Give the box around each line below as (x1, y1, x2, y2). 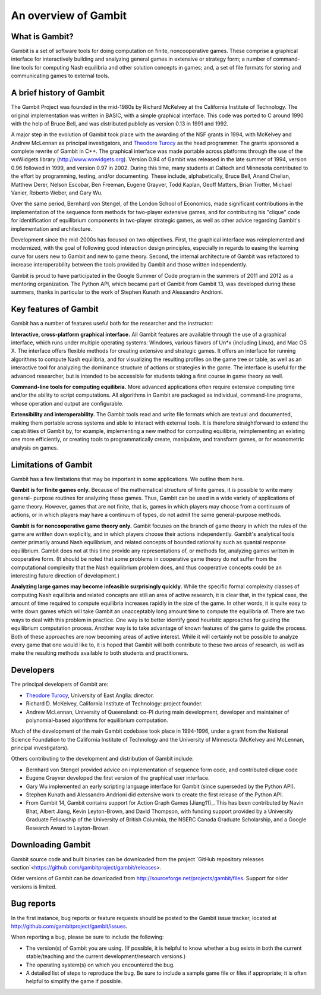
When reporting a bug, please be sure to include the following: (11, 934, 164, 941)
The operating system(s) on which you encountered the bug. (26, 961, 175, 968)
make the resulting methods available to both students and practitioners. (11, 649, 188, 657)
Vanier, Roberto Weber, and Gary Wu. (11, 189, 103, 196)
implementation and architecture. (11, 225, 92, 232)
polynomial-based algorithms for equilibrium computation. (26, 717, 169, 724)
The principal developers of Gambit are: (11, 681, 109, 688)
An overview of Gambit (11, 9, 127, 22)
